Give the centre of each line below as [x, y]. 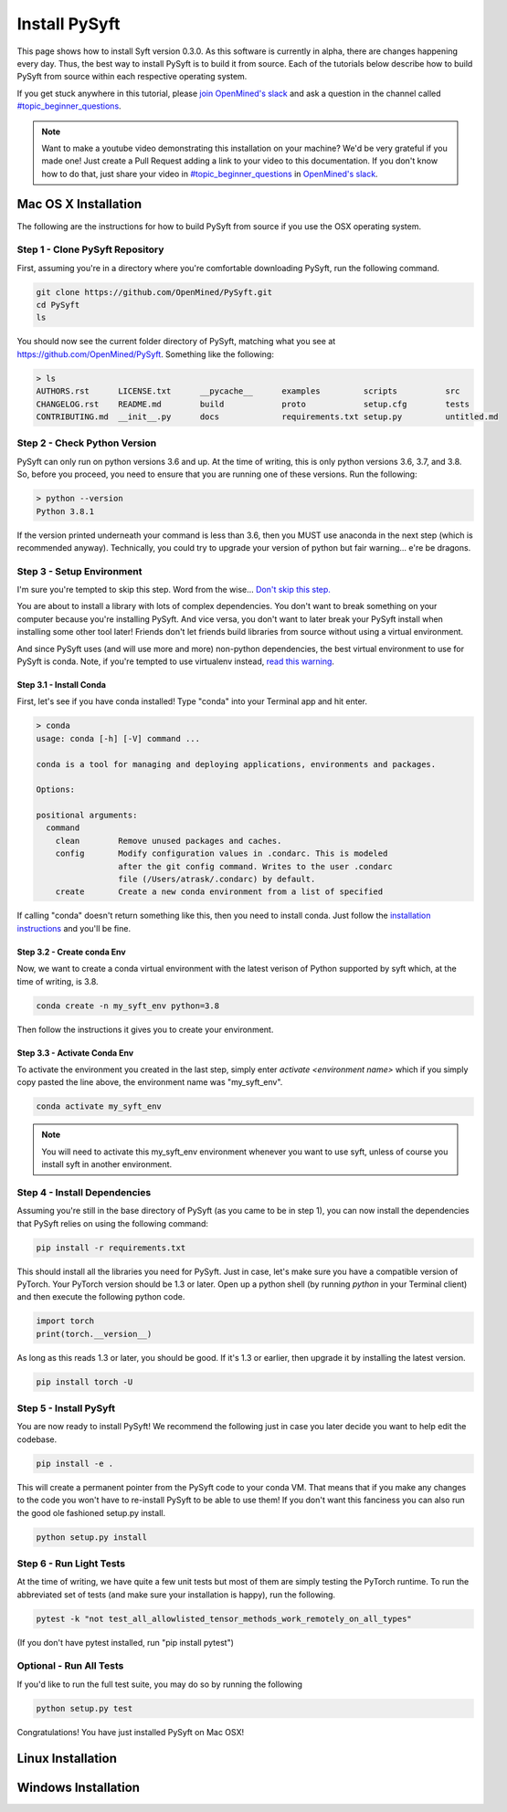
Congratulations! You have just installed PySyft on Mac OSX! [131, 1732]
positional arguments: [87, 816]
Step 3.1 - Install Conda [62, 684]
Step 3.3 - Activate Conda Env [75, 1053]
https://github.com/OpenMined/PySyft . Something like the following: [145, 354]
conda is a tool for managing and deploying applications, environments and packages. [236, 764]
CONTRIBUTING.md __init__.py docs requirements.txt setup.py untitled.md [267, 417]
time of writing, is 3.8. [58, 981]
